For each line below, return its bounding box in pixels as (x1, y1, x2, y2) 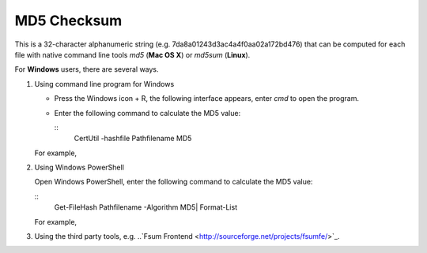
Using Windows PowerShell (34, 162, 124, 173)
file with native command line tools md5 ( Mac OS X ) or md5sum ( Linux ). (14, 50, 251, 59)
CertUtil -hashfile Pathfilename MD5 (74, 134, 192, 143)
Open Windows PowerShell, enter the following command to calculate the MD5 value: (34, 177, 313, 187)
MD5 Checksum (14, 12, 123, 29)
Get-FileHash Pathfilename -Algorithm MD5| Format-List (54, 203, 237, 212)
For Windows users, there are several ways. (14, 65, 159, 74)
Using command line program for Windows (34, 79, 175, 88)
